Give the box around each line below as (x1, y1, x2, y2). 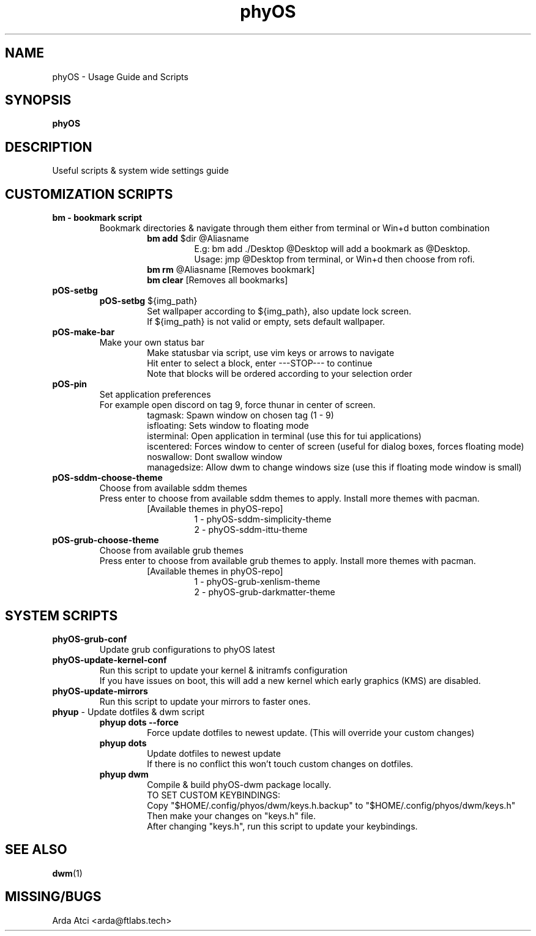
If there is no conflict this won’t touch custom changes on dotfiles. (147, 758, 414, 769)
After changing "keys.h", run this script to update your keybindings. (147, 820, 418, 831)
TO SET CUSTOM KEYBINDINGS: (147, 789, 280, 800)
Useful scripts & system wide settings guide (52, 165, 229, 176)
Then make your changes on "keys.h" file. (147, 810, 316, 821)
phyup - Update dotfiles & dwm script (52, 706, 205, 717)
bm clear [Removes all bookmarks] (147, 275, 288, 286)
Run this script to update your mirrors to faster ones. (99, 696, 311, 707)
